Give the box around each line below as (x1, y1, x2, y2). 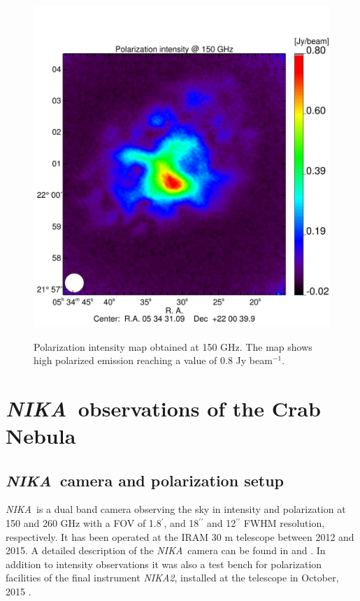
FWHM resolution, (243, 516, 325, 530)
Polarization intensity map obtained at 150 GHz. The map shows (34, 339, 312, 354)
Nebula (6, 421, 76, 450)
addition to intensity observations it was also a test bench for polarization (6, 556, 322, 571)
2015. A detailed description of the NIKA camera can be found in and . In (6, 543, 326, 558)
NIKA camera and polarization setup (6, 469, 284, 491)
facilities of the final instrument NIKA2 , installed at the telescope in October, (6, 570, 339, 585)
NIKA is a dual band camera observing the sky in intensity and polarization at (6, 502, 346, 516)
